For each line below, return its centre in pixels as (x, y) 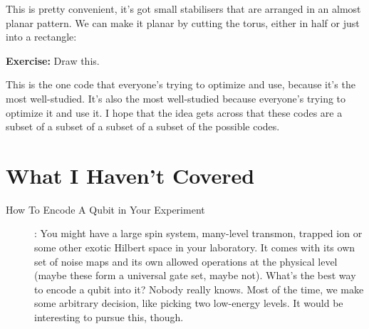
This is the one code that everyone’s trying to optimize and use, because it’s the (181, 84)
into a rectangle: (41, 37)
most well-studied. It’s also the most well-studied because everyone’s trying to (176, 98)
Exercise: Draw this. (53, 60)
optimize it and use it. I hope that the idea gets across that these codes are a (174, 112)
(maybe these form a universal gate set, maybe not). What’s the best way (195, 275)
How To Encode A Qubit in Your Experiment (105, 209)
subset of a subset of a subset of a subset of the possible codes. (143, 126)
